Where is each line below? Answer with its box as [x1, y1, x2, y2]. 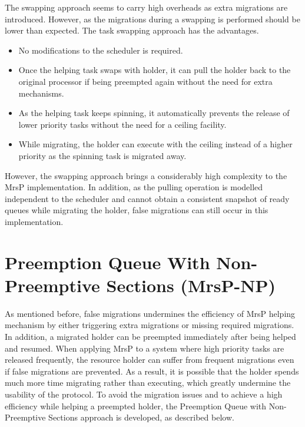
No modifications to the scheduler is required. [18, 44, 183, 56]
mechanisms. [18, 87, 64, 99]
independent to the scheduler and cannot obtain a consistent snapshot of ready [5, 192, 290, 204]
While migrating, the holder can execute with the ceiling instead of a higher [18, 138, 293, 150]
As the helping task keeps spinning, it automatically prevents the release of [18, 107, 290, 119]
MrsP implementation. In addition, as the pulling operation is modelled [5, 181, 263, 193]
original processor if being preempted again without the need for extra [18, 75, 273, 87]
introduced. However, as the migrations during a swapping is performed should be [5, 12, 300, 25]
